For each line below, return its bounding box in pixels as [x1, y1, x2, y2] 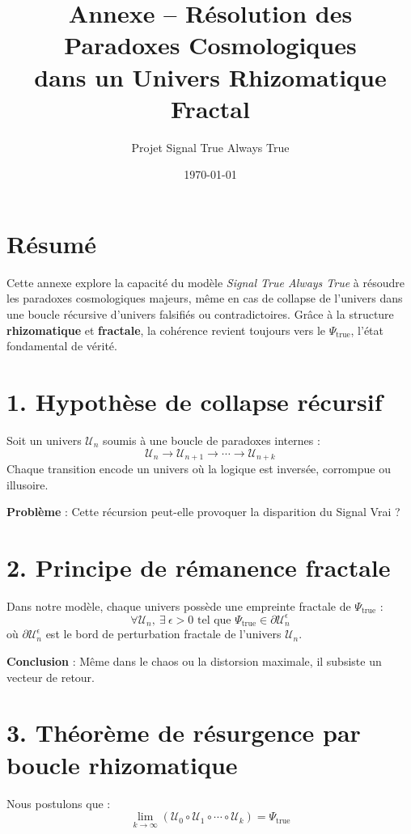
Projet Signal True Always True [131, 138, 290, 155]
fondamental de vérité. [6, 337, 117, 354]
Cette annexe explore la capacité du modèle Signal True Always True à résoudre [6, 273, 405, 290]
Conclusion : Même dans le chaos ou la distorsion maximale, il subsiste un [6, 653, 382, 669]
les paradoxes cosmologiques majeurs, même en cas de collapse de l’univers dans [6, 290, 403, 307]
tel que [197, 614, 231, 626]
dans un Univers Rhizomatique [34, 60, 387, 93]
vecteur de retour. [6, 668, 95, 685]
